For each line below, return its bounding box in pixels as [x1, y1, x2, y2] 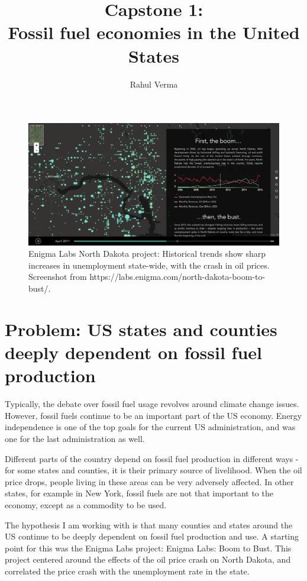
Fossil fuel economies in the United [8, 20, 300, 44]
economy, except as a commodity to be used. [5, 498, 167, 511]
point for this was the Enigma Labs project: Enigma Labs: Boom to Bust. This [5, 541, 292, 554]
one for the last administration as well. [5, 432, 145, 444]
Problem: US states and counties [5, 317, 277, 341]
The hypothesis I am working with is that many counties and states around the [5, 518, 293, 531]
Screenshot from [28, 270, 87, 283]
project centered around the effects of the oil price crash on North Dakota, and [5, 553, 291, 566]
